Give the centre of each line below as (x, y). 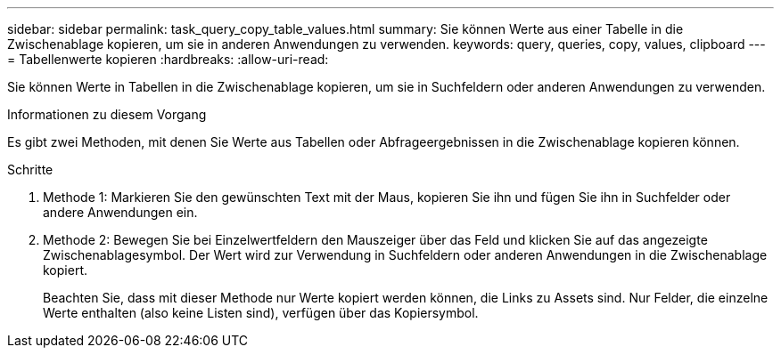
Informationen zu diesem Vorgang (107, 114)
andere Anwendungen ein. (120, 212)
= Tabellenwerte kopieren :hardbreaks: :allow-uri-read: (168, 59)
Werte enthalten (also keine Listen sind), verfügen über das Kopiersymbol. (261, 313)
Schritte (30, 169)
